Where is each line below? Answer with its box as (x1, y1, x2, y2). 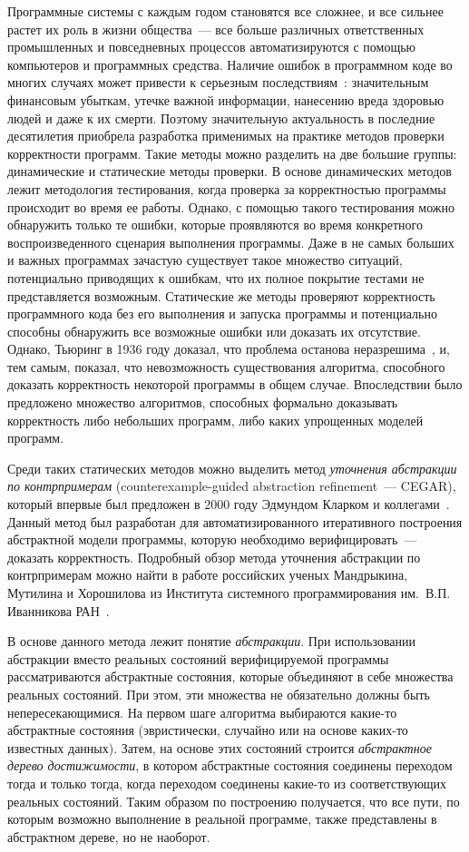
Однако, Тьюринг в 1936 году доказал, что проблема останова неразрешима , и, (7, 339, 450, 358)
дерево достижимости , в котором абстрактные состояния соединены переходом (7, 756, 453, 775)
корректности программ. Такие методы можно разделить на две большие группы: (7, 143, 457, 162)
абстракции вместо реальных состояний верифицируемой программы (7, 649, 389, 668)
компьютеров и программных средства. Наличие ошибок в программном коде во (7, 54, 453, 73)
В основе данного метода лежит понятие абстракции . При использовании (7, 632, 416, 651)
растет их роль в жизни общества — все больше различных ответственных (7, 19, 425, 38)
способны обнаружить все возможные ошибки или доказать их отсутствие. (7, 321, 421, 340)
